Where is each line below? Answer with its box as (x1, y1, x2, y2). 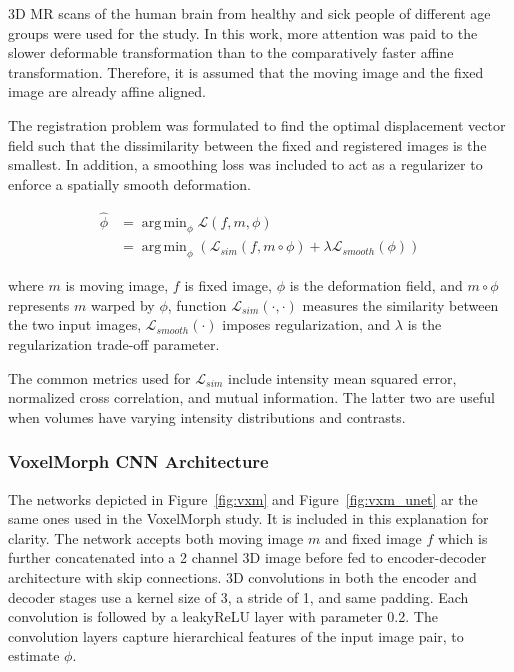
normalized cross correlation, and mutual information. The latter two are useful (8, 387, 496, 408)
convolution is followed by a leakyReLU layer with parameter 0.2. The (8, 606, 438, 627)
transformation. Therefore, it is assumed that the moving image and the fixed (8, 61, 484, 82)
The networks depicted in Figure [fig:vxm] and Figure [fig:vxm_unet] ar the (8, 488, 478, 509)
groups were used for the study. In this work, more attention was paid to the (8, 22, 478, 43)
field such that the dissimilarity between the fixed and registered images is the (8, 134, 487, 155)
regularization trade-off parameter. (8, 334, 220, 354)
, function (167, 294, 227, 315)
